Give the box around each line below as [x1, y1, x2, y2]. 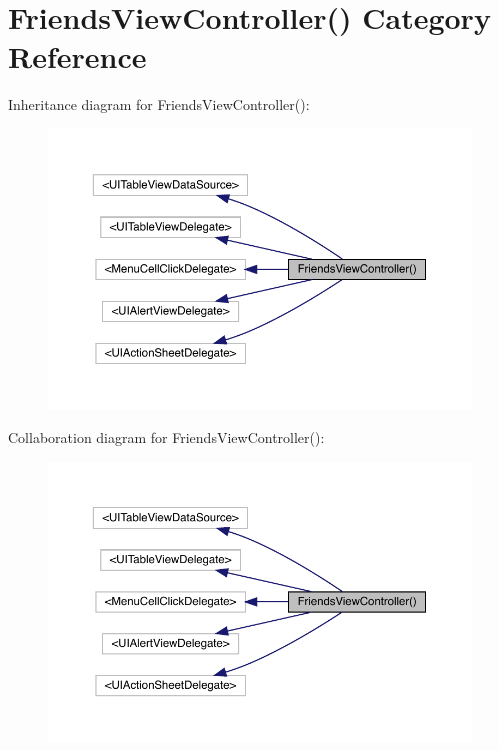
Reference [8, 36, 147, 77]
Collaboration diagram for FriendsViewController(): [8, 427, 325, 448]
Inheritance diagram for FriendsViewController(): [8, 94, 310, 115]
